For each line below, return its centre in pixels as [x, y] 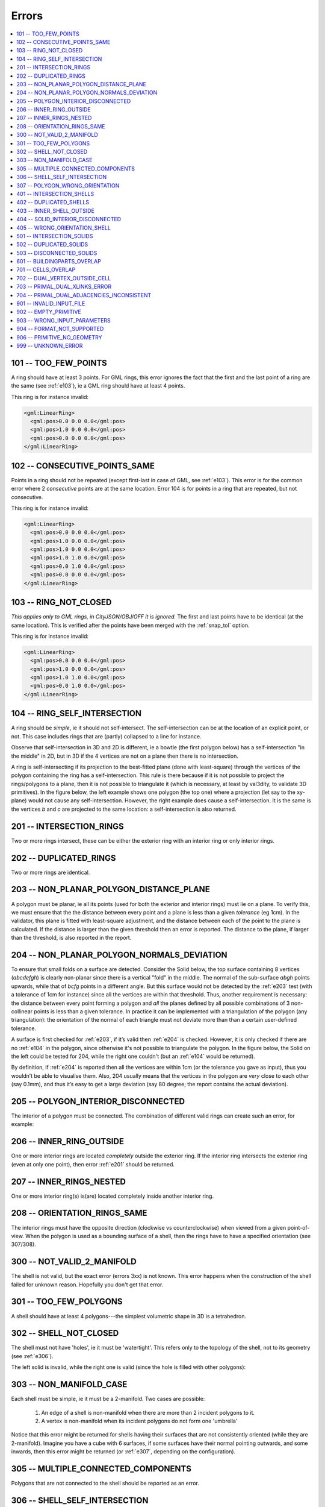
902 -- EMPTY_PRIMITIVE [49, 312]
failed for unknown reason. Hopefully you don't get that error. [87, 1285]
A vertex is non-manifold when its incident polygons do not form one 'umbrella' [139, 1421]
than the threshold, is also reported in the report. [71, 938]
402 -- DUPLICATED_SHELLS [53, 203]
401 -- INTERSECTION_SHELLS [55, 193]
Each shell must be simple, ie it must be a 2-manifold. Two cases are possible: [108, 1399]
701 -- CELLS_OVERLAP [46, 270]
